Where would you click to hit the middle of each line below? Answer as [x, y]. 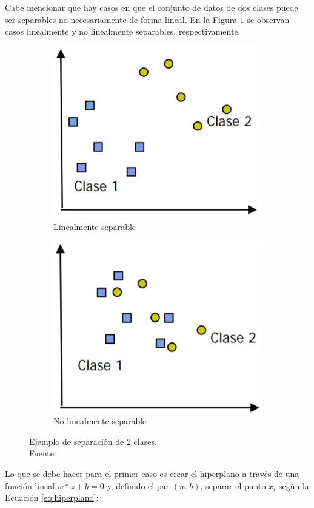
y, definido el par [138, 485]
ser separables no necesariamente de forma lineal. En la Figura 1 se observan [147, 19]
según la [294, 485]
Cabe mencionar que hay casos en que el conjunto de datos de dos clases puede [152, 7]
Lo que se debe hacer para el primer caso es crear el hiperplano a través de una [152, 473]
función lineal [30, 485]
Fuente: [43, 453]
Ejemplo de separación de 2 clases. [93, 441]
